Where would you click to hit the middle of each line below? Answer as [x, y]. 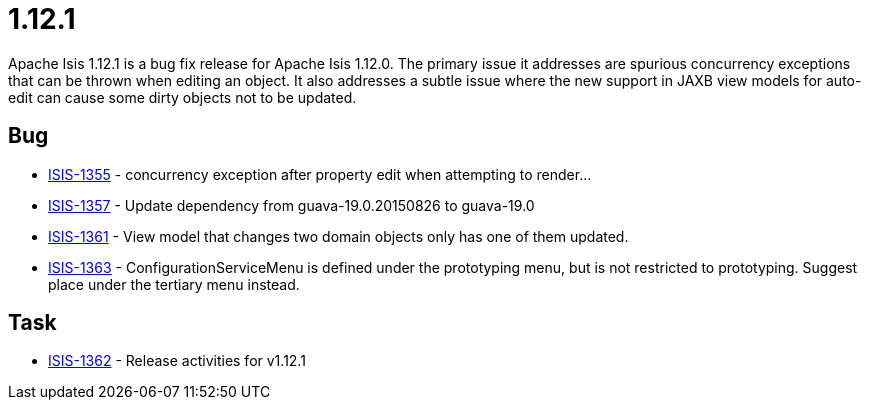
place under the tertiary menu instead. [174, 284]
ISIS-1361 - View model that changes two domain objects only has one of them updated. [338, 236]
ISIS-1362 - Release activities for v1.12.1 [177, 361]
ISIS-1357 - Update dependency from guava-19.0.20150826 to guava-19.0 [291, 205]
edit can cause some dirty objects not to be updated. [182, 97]
